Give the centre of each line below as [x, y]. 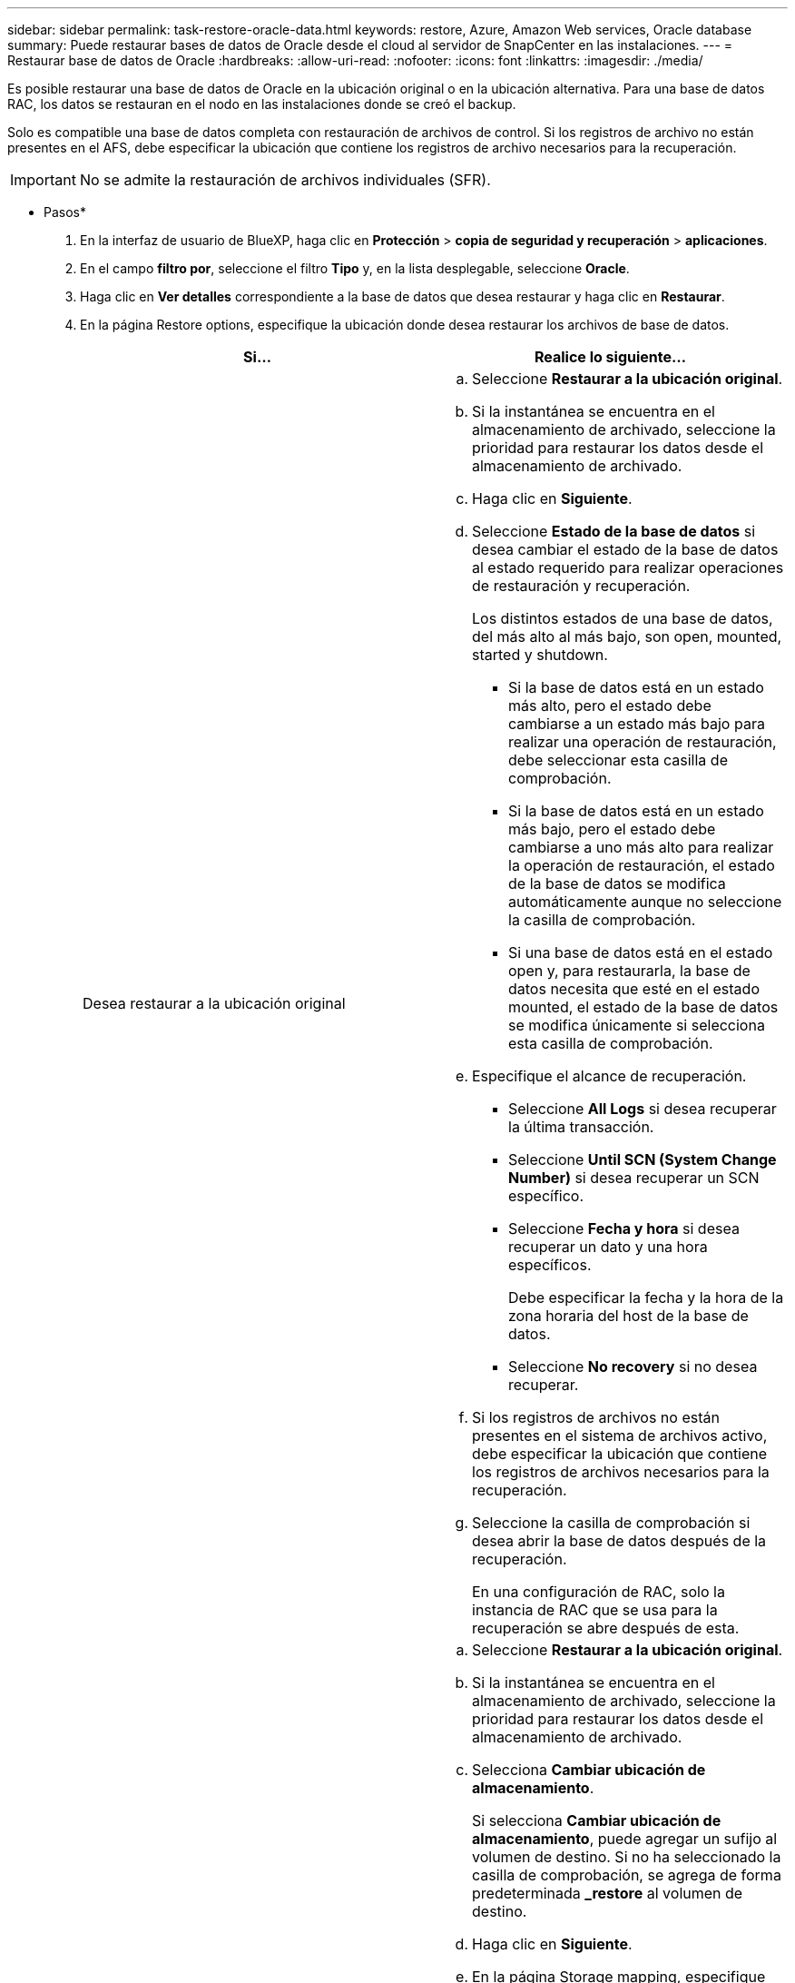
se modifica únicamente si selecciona [637, 1025]
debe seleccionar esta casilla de [618, 760]
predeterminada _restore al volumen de [608, 1893]
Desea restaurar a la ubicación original [214, 1003]
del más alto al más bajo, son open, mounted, [627, 636]
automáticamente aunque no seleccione [645, 902]
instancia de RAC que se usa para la [595, 1610]
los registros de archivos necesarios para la [621, 1472]
